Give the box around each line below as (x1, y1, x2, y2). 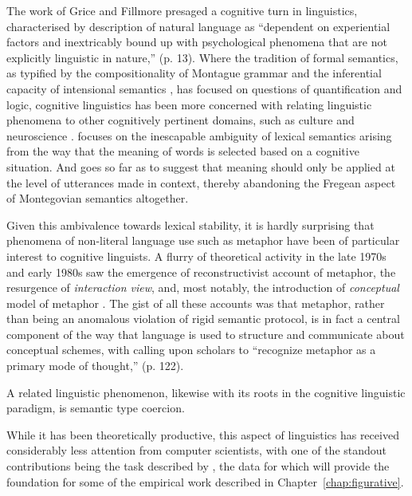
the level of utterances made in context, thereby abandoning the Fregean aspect (6, 174, 396, 191)
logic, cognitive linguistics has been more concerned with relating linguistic (6, 96, 372, 112)
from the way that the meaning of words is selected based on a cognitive (6, 143, 359, 159)
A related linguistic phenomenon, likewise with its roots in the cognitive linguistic (6, 384, 406, 400)
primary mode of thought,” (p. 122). (6, 357, 184, 374)
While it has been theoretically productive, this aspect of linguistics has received (6, 426, 399, 443)
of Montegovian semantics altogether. (6, 190, 189, 207)
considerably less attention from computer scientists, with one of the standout (6, 442, 387, 459)
